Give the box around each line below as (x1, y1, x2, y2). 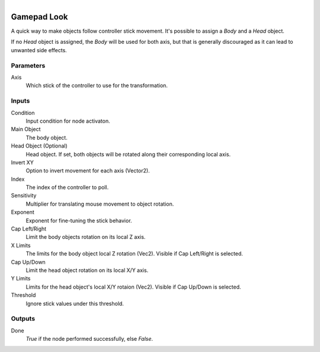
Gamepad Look (11, 12, 68, 22)
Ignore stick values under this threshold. (25, 300, 124, 307)
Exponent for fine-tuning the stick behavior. (25, 217, 133, 224)
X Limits (11, 242, 31, 249)
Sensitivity (11, 192, 37, 199)
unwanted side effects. (11, 46, 68, 53)
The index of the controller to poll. (25, 184, 109, 191)
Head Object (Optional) (11, 142, 68, 149)
